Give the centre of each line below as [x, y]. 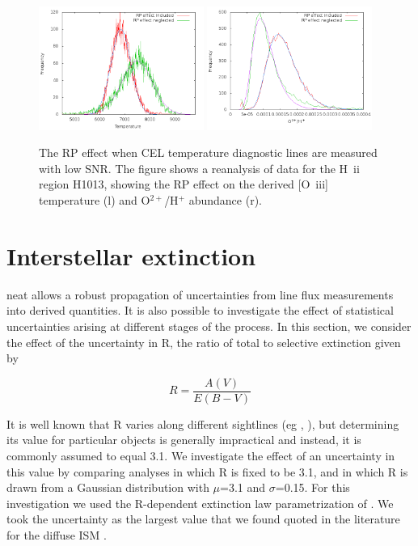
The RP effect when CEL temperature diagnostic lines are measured [208, 152]
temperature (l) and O [95, 200]
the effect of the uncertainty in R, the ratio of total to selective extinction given [204, 342]
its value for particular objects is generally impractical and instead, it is [184, 440]
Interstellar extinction [131, 255]
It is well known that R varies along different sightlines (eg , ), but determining [203, 423]
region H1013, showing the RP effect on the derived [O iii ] [184, 184]
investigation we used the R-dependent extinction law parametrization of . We [200, 503]
